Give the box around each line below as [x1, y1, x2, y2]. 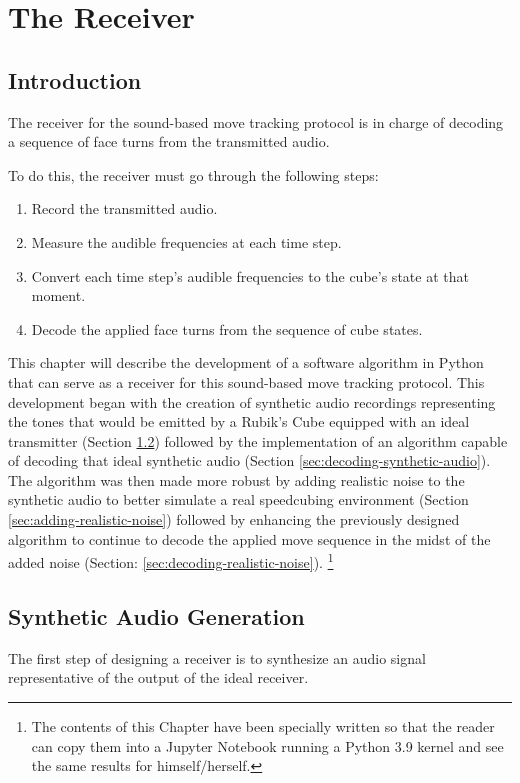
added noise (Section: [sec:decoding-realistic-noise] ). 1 [8, 549, 334, 572]
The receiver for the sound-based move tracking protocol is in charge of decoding [8, 111, 504, 132]
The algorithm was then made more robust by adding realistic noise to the [8, 469, 465, 490]
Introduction [8, 64, 142, 95]
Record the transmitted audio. [31, 198, 218, 219]
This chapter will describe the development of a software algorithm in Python [8, 352, 484, 373]
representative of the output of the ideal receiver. [8, 667, 309, 688]
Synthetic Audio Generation [8, 600, 305, 631]
